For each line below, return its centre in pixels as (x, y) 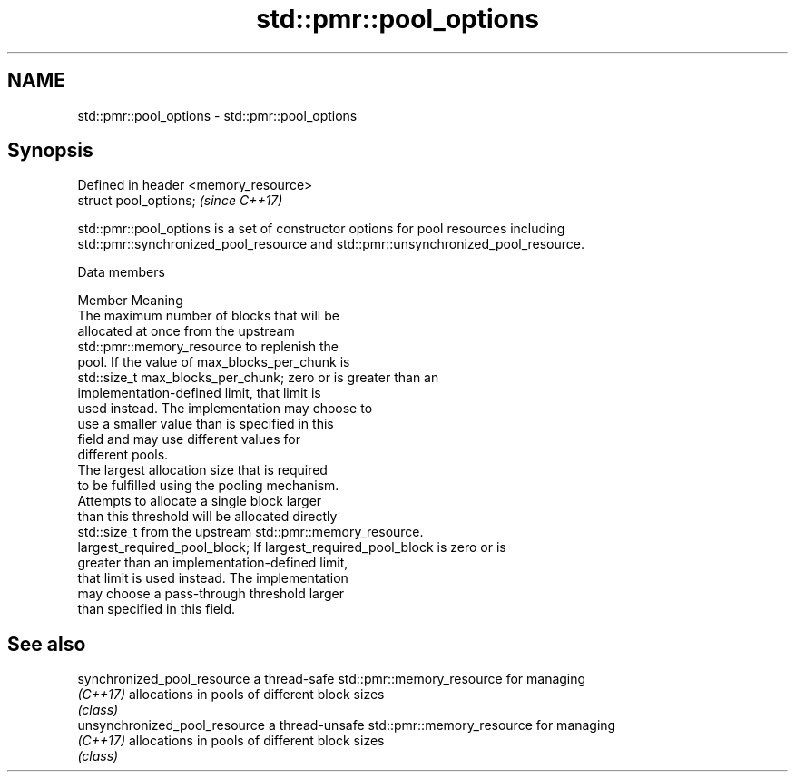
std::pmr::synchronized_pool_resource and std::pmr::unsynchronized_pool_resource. (331, 244)
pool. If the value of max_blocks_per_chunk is (214, 362)
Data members (121, 272)
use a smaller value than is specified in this (206, 424)
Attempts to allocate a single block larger (200, 501)
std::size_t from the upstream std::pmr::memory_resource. (250, 532)
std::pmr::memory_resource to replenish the (208, 347)
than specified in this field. (156, 609)
